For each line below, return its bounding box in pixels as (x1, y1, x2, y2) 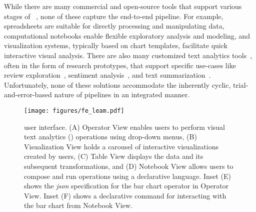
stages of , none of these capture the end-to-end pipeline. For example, (4, 11, 223, 21)
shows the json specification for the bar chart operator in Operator (24, 180, 229, 191)
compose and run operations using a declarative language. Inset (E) (24, 170, 231, 181)
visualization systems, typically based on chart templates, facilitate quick (4, 40, 227, 51)
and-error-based (4, 89, 52, 100)
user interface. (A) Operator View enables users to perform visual (24, 121, 225, 132)
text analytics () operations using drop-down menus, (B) (24, 131, 197, 142)
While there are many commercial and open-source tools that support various (4, 1, 242, 11)
